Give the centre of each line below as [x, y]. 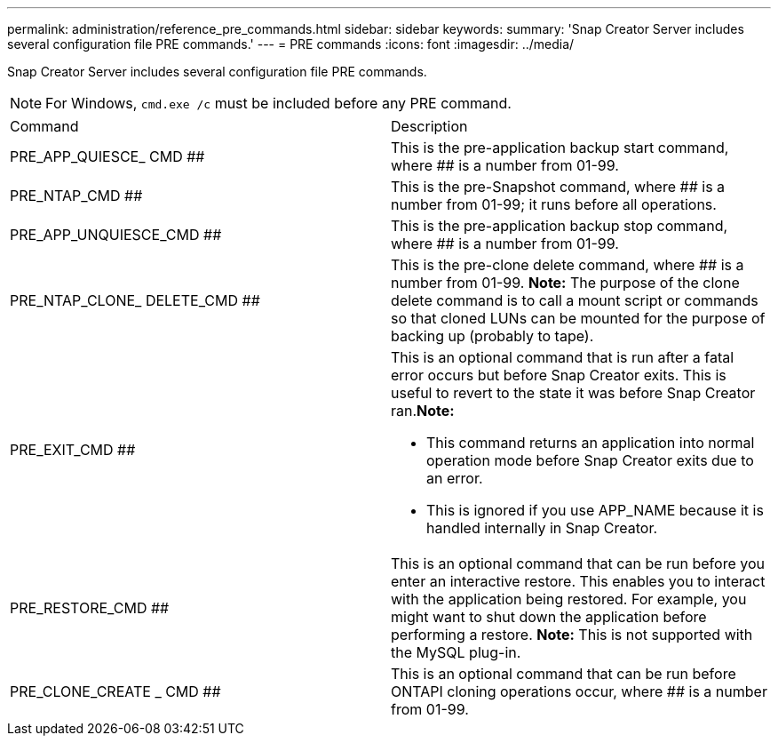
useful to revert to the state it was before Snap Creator [573, 393]
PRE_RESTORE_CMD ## [90, 608]
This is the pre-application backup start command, [560, 148]
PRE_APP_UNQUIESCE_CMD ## [116, 235]
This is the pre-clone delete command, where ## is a [568, 265]
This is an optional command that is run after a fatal [563, 357]
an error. [455, 478]
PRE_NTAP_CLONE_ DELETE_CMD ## [135, 300]
